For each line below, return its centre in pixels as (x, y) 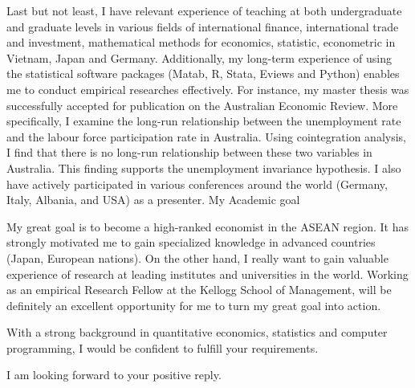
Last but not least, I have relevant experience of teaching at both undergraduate (204, 10)
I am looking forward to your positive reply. (114, 375)
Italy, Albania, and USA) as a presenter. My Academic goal (153, 200)
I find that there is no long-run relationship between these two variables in (189, 152)
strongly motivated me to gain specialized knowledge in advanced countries (191, 242)
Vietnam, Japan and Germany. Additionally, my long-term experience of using (199, 57)
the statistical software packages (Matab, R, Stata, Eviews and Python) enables (203, 74)
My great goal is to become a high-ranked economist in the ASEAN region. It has (208, 226)
